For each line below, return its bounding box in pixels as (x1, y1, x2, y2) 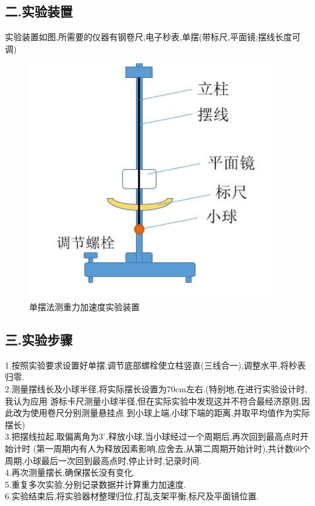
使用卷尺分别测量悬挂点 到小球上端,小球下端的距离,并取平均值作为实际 (30, 406, 310, 419)
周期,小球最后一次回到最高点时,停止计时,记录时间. (5, 454, 202, 466)
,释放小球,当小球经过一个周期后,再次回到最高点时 (106, 430, 300, 443)
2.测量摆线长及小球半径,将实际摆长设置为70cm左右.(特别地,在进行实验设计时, (5, 382, 307, 395)
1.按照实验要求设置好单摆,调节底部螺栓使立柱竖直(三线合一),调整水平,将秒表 (5, 358, 306, 371)
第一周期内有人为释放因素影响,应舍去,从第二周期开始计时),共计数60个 (36, 442, 311, 454)
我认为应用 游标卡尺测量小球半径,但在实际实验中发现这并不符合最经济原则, (5, 394, 302, 407)
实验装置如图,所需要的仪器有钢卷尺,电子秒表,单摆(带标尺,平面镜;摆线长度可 (5, 30, 300, 43)
